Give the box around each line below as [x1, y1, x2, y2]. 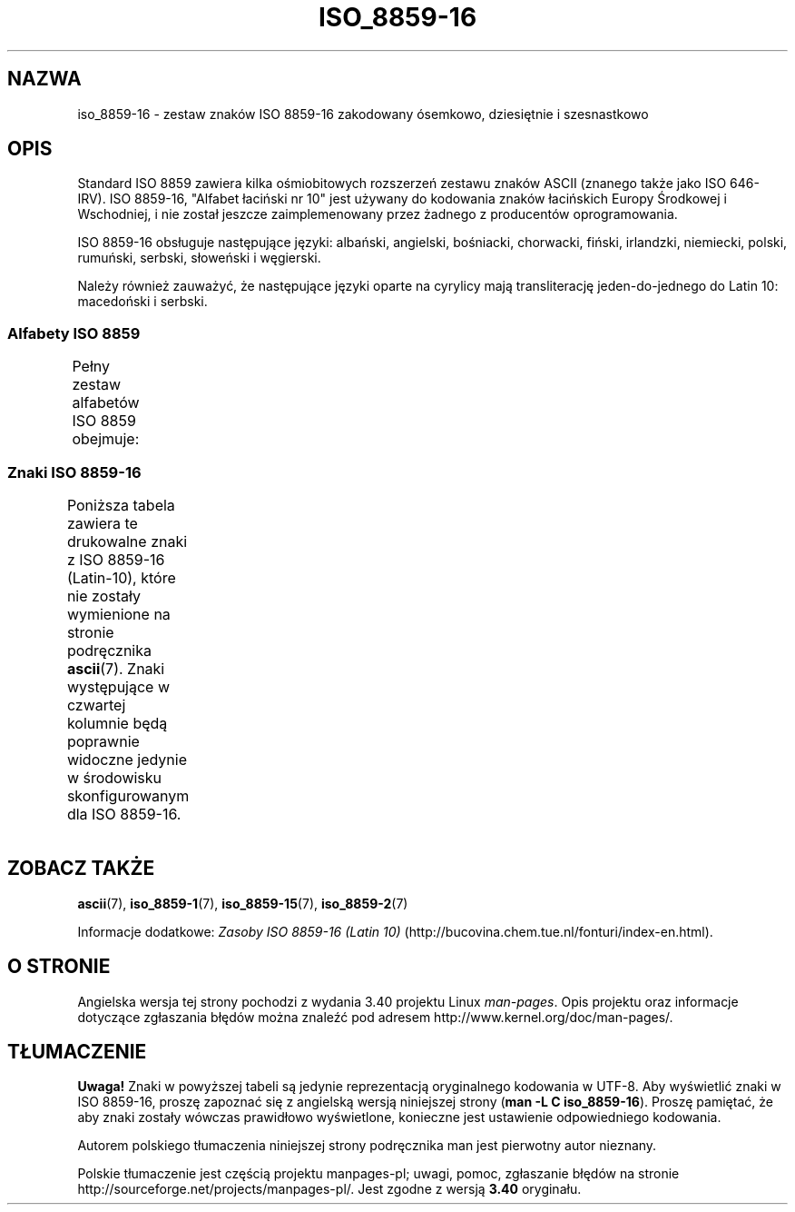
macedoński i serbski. [77, 293, 208, 310]
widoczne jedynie [66, 750, 187, 769]
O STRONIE [7, 955, 111, 979]
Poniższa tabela [66, 495, 175, 514]
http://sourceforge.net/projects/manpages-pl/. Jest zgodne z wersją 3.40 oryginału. [77, 1181, 582, 1197]
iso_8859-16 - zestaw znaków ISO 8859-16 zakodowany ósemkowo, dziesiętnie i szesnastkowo [77, 105, 649, 122]
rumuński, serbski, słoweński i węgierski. [77, 250, 321, 266]
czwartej [66, 695, 126, 714]
